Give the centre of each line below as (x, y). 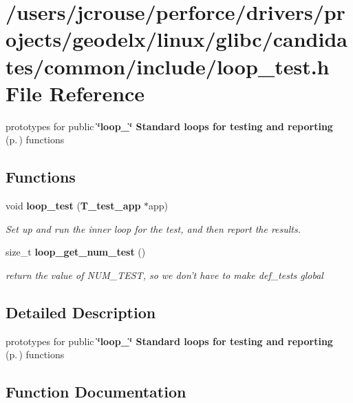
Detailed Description (81, 312)
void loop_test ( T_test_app (73, 206)
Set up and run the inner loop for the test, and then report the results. (153, 228)
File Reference (75, 93)
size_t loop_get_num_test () (76, 252)
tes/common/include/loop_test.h (168, 66)
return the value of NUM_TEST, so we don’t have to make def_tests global (164, 275)
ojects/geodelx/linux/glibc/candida (176, 39)
